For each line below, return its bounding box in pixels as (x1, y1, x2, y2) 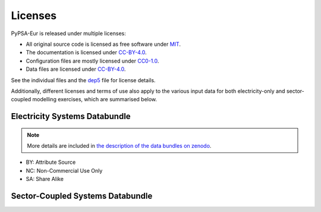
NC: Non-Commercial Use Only (26, 167, 103, 174)
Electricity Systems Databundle (11, 111, 131, 121)
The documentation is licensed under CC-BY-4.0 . (26, 49, 147, 56)
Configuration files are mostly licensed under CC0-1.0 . (26, 57, 159, 64)
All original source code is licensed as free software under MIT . (26, 40, 181, 48)
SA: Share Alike (26, 176, 64, 183)
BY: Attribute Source (26, 158, 76, 166)
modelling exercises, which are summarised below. (32, 96, 158, 103)
